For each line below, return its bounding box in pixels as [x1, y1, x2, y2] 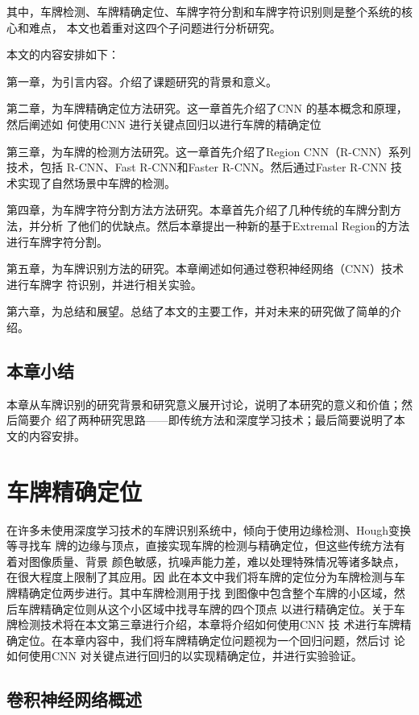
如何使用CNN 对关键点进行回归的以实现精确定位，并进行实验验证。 [6, 647, 363, 664]
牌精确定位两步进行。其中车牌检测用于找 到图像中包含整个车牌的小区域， [6, 584, 394, 601]
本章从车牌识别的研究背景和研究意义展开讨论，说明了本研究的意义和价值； [6, 395, 401, 412]
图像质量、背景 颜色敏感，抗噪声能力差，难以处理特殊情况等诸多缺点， [28, 552, 405, 569]
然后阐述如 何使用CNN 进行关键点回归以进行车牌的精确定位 [6, 115, 322, 132]
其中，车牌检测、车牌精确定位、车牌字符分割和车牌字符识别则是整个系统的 [6, 3, 401, 19]
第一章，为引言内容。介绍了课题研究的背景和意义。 [6, 72, 277, 89]
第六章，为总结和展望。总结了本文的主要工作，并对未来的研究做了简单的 [6, 303, 390, 320]
